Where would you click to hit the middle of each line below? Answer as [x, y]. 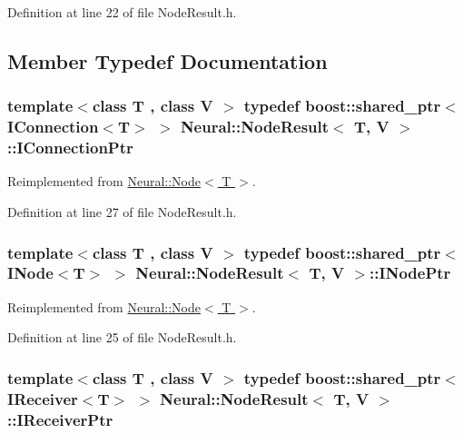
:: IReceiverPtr [60, 419]
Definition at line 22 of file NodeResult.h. [122, 12]
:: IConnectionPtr [70, 148]
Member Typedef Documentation [167, 60]
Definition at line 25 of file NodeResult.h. [122, 337]
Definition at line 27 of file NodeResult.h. [122, 212]
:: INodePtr [410, 273]
